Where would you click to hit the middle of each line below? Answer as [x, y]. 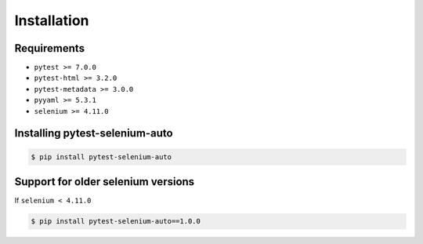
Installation [52, 20]
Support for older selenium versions [105, 182]
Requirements [50, 48]
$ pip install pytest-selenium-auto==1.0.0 [116, 221]
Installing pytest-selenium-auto [94, 133]
